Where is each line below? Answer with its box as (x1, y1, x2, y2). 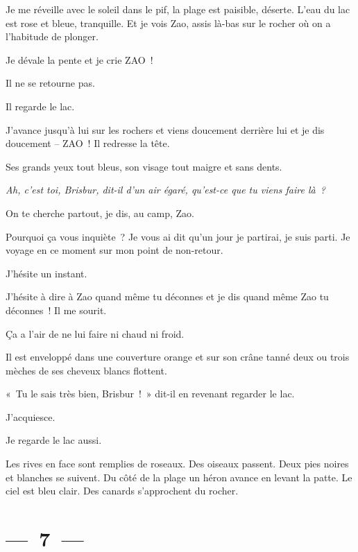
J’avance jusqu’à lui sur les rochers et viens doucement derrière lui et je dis (6, 122, 325, 137)
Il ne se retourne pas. (6, 76, 95, 90)
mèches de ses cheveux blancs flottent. (6, 363, 167, 377)
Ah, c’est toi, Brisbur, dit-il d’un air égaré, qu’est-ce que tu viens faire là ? (6, 182, 326, 197)
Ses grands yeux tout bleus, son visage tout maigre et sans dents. (6, 159, 282, 173)
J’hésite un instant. (6, 266, 87, 280)
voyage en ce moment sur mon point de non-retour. (6, 243, 223, 257)
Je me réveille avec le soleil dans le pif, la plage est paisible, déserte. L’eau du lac (6, 2, 350, 16)
